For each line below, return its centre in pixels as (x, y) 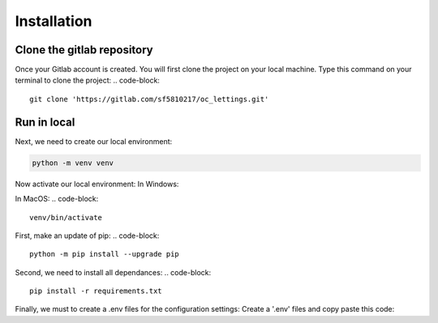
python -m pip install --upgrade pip (105, 254)
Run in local (45, 122)
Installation (54, 21)
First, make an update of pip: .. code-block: (87, 236)
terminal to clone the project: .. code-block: (87, 80)
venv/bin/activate (66, 217)
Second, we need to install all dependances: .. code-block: (113, 272)
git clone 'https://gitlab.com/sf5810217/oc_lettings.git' (149, 99)
